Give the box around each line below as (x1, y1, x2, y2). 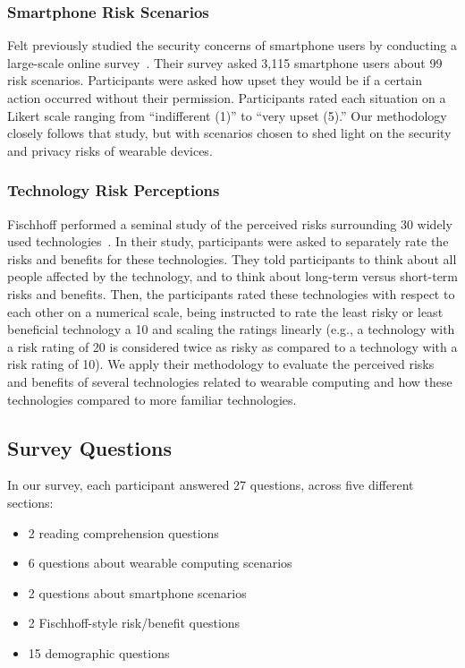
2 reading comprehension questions (28, 523, 219, 542)
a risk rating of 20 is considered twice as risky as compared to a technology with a (7, 337, 458, 355)
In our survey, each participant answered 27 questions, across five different (7, 475, 414, 494)
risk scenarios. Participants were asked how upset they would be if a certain (7, 71, 422, 90)
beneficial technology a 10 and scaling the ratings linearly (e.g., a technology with (7, 320, 455, 338)
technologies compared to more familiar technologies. (7, 390, 297, 408)
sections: (7, 492, 54, 511)
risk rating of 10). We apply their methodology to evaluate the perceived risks (7, 355, 435, 373)
